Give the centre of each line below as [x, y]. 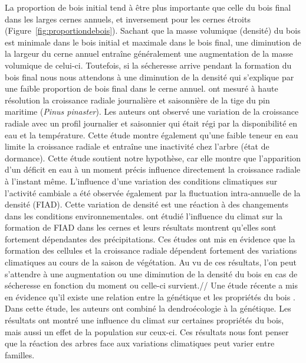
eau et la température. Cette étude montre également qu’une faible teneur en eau [152, 134]
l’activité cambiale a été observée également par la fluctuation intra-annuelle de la [153, 192]
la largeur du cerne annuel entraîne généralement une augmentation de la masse [149, 54]
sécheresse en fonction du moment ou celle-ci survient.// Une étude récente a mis [152, 285]
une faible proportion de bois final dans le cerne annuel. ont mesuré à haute [142, 88]
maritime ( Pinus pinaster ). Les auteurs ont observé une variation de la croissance [152, 111]
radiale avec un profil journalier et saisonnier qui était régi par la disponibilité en [151, 123]
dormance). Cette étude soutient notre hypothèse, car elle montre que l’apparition [153, 158]
